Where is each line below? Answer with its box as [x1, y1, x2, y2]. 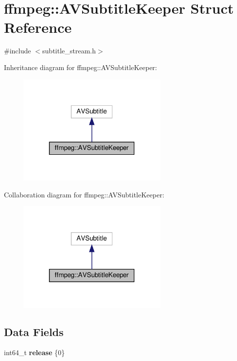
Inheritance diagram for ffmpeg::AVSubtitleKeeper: [4, 62, 157, 72]
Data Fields [4, 324, 64, 339]
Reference [4, 17, 72, 37]
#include [4, 46, 31, 56]
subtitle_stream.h [42, 46, 96, 56]
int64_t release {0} [4, 347, 65, 357]
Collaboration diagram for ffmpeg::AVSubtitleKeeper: [4, 189, 165, 199]
